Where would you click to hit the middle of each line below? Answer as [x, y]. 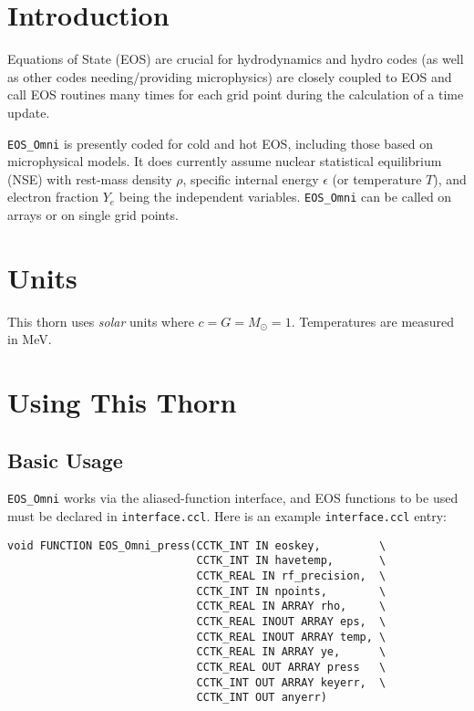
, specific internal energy [251, 178]
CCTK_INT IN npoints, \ [291, 591]
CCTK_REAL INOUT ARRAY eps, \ [291, 622]
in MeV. [30, 339]
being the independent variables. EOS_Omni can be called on [285, 197]
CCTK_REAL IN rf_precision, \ [291, 576]
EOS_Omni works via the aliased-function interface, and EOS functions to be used [233, 498]
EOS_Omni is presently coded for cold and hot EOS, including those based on [221, 143]
